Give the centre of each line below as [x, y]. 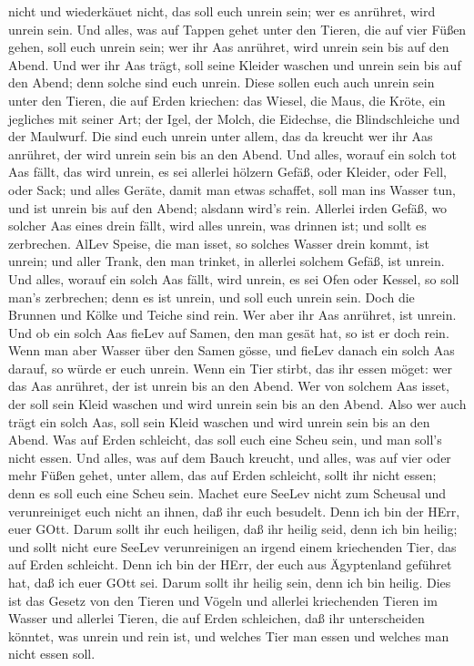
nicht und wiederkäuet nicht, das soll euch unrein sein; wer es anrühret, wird [222, 11]
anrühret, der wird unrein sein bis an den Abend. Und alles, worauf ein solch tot [232, 154]
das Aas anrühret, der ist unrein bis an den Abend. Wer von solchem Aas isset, [229, 386]
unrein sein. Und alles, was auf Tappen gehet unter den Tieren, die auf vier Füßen [237, 29]
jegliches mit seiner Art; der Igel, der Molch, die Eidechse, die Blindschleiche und [234, 118]
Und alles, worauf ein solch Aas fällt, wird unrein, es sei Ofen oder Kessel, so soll [234, 278]
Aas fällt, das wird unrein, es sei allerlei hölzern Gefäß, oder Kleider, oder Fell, [227, 172]
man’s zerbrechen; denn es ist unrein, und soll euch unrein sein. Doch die [212, 297]
